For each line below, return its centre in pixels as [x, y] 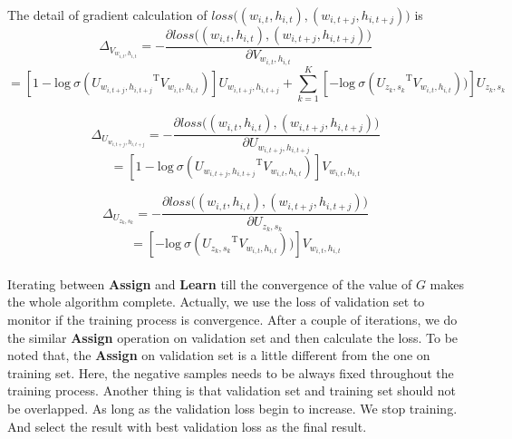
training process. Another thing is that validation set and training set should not [232, 390]
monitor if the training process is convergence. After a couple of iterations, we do [232, 320]
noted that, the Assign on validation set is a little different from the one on [219, 355]
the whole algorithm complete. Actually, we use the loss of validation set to [216, 302]
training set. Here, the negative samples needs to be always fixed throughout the [231, 372]
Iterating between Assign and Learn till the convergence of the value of [210, 283]
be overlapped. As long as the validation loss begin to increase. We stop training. [232, 409]
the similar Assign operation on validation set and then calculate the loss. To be [233, 337]
